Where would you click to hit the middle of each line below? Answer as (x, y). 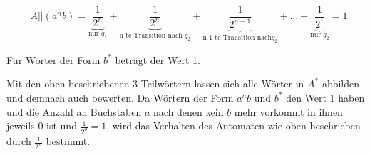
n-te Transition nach (151, 36)
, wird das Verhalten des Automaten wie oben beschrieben (233, 125)
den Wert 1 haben (325, 97)
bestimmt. (68, 141)
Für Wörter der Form (53, 59)
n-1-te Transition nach (237, 38)
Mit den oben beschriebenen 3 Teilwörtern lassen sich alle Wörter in (155, 84)
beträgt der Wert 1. (158, 59)
